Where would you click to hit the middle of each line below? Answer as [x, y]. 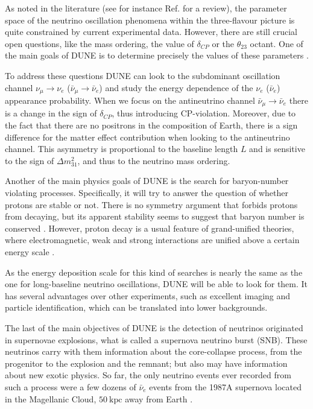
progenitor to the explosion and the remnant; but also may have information [146, 363]
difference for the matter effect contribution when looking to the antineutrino [147, 137]
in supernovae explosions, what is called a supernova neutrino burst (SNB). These [156, 339]
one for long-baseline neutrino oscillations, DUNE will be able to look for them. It [156, 284]
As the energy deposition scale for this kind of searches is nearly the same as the [154, 272]
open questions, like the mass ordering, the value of [100, 43]
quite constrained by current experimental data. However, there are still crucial [151, 32]
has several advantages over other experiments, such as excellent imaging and [148, 295]
